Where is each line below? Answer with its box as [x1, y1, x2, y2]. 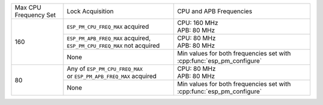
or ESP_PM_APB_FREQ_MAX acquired [66, 72, 157, 80]
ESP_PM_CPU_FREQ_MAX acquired [66, 23, 150, 30]
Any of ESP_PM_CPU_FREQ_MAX [66, 64, 143, 73]
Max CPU [14, 4, 42, 11]
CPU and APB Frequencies [177, 7, 252, 15]
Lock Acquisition [66, 7, 114, 15]
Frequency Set [14, 11, 56, 19]
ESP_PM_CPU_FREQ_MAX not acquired [66, 42, 160, 50]
